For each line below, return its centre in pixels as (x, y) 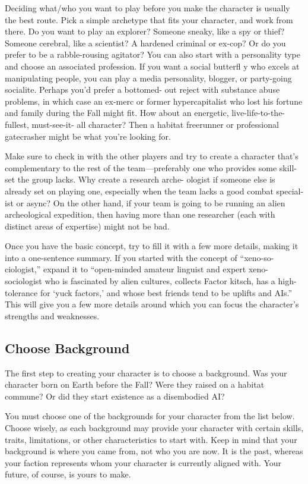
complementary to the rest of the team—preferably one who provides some (141, 167)
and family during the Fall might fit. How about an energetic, (117, 113)
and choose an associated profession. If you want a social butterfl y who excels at (152, 66)
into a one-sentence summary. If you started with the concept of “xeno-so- (139, 257)
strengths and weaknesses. (52, 315)
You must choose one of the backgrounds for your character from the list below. (150, 416)
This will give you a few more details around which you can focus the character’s (152, 304)
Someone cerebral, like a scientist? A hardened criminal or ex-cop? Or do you (145, 43)
